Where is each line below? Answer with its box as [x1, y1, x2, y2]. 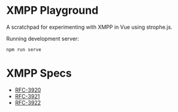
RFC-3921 [14, 92, 40, 99]
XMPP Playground [6, 4, 99, 17]
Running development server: [6, 35, 79, 42]
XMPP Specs [6, 66, 72, 80]
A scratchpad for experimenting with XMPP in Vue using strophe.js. [6, 23, 173, 31]
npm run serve [6, 46, 42, 53]
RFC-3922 [14, 99, 41, 106]
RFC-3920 [14, 86, 41, 93]
